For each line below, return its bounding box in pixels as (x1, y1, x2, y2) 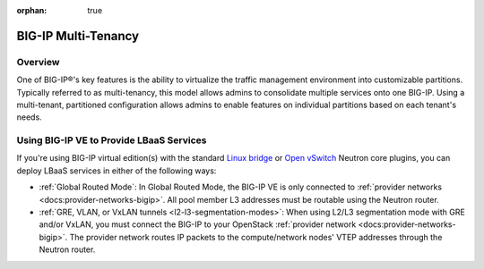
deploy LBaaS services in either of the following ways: (16, 165, 217, 176)
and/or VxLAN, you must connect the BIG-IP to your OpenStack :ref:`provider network (39, 219, 357, 230)
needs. (16, 112, 42, 122)
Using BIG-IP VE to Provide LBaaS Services (16, 134, 207, 147)
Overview (16, 55, 60, 68)
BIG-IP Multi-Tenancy (16, 28, 139, 44)
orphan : (16, 5, 48, 15)
